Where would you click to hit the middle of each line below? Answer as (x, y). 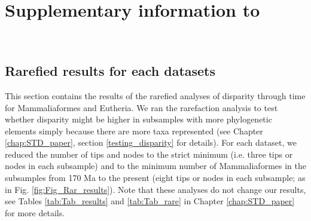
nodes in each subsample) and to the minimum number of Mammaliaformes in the (155, 166)
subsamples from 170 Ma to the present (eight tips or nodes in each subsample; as (155, 178)
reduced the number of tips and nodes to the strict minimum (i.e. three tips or (149, 154)
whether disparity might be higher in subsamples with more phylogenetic (138, 119)
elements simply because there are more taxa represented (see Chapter (134, 131)
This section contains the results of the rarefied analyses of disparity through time (155, 95)
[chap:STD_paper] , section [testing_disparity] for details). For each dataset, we (151, 142)
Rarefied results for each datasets (110, 71)
